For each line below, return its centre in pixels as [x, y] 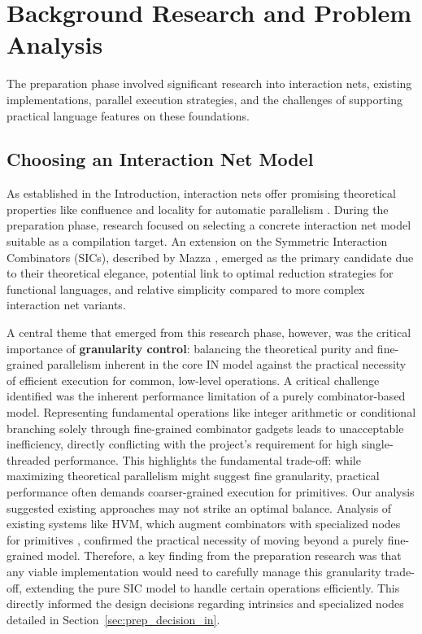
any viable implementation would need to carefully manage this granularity [194, 571]
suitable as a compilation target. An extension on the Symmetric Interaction [197, 241]
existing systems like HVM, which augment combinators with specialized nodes [204, 524]
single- [377, 444]
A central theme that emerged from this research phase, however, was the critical [209, 332]
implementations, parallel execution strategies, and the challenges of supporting [205, 99]
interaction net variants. [66, 305]
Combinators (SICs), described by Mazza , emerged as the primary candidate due [210, 257]
